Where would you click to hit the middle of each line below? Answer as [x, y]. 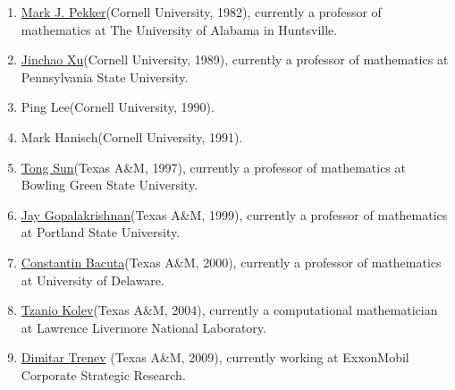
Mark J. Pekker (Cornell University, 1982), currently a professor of [201, 12]
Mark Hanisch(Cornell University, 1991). [132, 136]
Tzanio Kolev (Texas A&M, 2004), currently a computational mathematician [229, 310]
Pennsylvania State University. [105, 76]
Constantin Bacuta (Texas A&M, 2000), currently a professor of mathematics [231, 262]
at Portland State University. [101, 232]
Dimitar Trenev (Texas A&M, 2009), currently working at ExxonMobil [215, 357]
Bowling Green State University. [110, 185]
